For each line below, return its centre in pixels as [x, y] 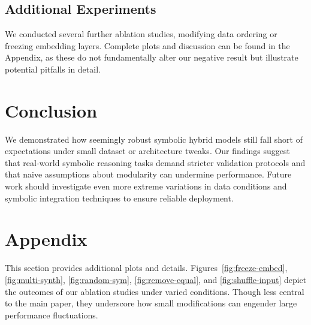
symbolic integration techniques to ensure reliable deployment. [119, 198]
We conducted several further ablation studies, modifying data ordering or [141, 34]
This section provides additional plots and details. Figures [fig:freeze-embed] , [146, 268]
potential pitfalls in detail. [53, 69]
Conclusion [51, 110]
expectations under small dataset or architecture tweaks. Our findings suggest [147, 151]
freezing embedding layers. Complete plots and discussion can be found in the [147, 45]
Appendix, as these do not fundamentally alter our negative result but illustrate [152, 57]
